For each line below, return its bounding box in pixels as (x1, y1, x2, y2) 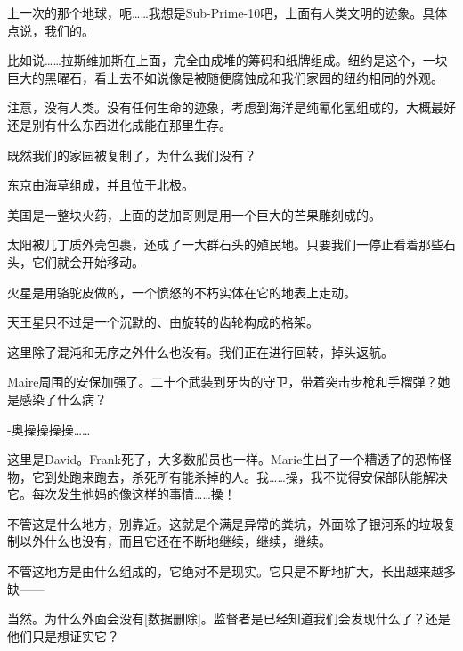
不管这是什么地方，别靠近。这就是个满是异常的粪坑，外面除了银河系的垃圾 (7, 514, 443, 533)
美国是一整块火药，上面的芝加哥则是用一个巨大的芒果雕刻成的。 (7, 205, 381, 224)
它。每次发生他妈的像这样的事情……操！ (7, 484, 236, 503)
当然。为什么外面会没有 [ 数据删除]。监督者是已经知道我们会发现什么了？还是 (7, 609, 451, 628)
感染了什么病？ (19, 389, 107, 408)
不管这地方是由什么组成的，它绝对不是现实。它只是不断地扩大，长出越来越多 (7, 562, 456, 581)
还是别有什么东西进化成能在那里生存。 (7, 115, 231, 134)
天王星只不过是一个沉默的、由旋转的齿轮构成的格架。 (7, 313, 319, 331)
